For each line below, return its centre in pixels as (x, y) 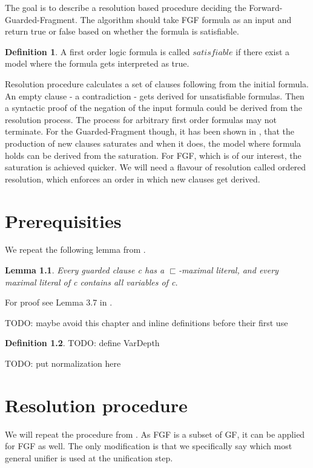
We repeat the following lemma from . (75, 249)
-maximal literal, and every (228, 270)
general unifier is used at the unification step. (89, 457)
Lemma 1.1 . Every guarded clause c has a (85, 270)
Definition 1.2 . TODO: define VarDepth (82, 343)
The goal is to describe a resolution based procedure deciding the (126, 7)
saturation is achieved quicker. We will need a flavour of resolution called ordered (156, 167)
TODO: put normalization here (63, 363)
